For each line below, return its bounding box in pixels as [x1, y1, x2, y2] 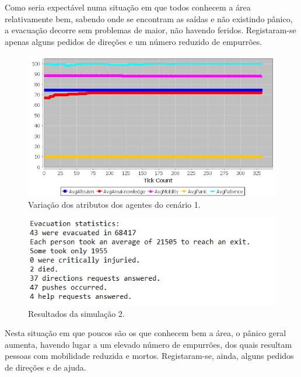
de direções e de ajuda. [5, 361, 86, 373]
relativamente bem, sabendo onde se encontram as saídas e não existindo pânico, [5, 12, 293, 25]
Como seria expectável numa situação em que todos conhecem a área [5, 1, 251, 13]
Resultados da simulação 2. [28, 307, 125, 319]
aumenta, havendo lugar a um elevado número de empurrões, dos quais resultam [5, 338, 292, 350]
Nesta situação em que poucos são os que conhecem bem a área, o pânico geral [5, 327, 286, 339]
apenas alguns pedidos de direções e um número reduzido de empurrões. [5, 35, 262, 47]
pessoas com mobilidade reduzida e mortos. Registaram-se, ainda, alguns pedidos [5, 350, 294, 362]
